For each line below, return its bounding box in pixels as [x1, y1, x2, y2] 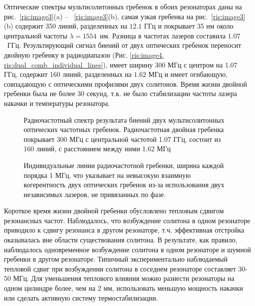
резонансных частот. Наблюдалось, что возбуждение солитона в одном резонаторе [4, 215, 251, 225]
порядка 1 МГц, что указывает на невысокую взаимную [24, 170, 191, 180]
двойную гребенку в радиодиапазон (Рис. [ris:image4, [4, 49, 164, 60]
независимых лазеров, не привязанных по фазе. [24, 189, 166, 199]
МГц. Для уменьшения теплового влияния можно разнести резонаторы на [13, 273, 235, 283]
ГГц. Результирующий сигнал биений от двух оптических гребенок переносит [7, 40, 241, 50]
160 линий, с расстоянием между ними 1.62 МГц [24, 143, 171, 154]
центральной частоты [4, 30, 67, 40]
